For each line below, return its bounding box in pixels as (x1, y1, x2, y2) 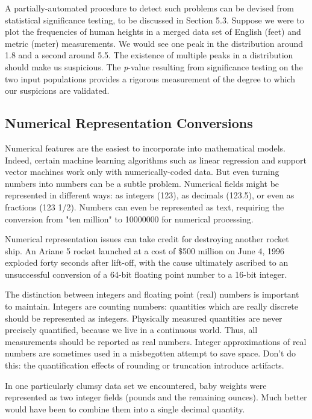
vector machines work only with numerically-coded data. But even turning (5, 165, 279, 178)
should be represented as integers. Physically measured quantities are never (5, 311, 282, 324)
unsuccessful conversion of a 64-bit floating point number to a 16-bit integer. (5, 268, 287, 280)
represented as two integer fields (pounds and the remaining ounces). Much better (5, 391, 307, 403)
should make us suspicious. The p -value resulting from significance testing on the (5, 60, 303, 73)
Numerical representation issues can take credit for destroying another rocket (5, 233, 289, 245)
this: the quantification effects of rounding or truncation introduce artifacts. (5, 359, 284, 372)
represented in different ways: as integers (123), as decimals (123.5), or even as (5, 189, 295, 201)
